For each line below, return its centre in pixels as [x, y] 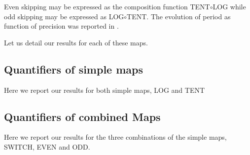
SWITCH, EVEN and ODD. [47, 146]
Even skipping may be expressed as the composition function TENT [107, 6]
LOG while [229, 6]
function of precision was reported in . [61, 26]
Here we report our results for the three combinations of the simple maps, [115, 137]
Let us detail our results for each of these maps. [76, 42]
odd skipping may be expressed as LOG [64, 16]
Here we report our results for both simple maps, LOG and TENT [105, 90]
